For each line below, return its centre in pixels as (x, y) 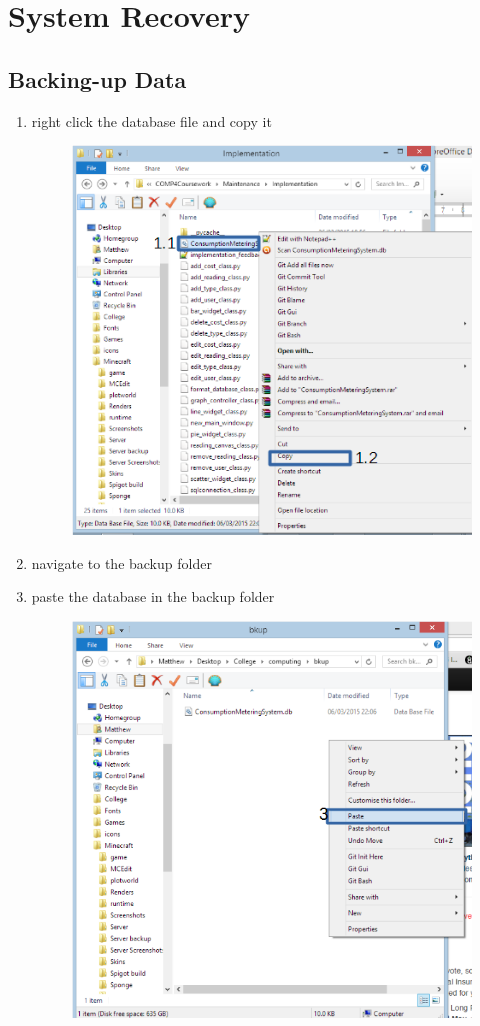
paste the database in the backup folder (153, 596)
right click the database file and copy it (151, 120)
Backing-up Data (97, 78)
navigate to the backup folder (121, 562)
